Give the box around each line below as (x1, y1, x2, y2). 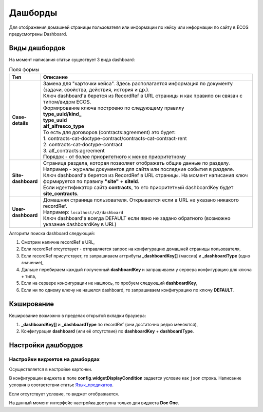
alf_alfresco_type (43, 122, 85, 129)
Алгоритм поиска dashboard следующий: (9, 230, 95, 236)
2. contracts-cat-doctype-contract (43, 141, 123, 148)
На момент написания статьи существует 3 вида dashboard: (9, 57, 135, 62)
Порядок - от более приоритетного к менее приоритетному (43, 153, 186, 160)
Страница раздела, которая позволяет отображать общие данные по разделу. (43, 159, 230, 166)
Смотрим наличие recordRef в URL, (21, 239, 95, 245)
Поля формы (9, 66, 39, 73)
